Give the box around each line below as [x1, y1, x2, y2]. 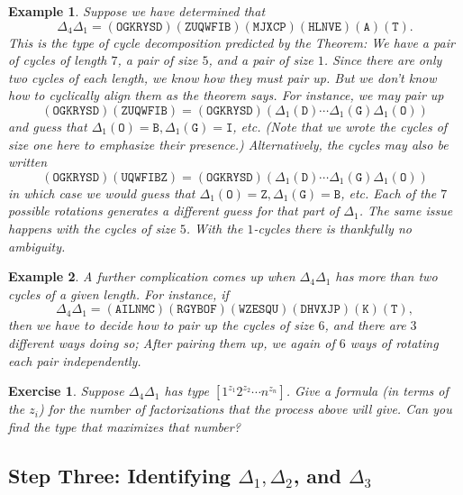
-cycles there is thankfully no [253, 218, 412, 237]
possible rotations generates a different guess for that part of [8, 201, 340, 220]
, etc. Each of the [340, 183, 437, 202]
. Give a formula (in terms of [286, 381, 449, 400]
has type [164, 381, 209, 400]
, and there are [324, 316, 406, 335]
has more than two [335, 267, 438, 286]
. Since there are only [323, 50, 442, 69]
